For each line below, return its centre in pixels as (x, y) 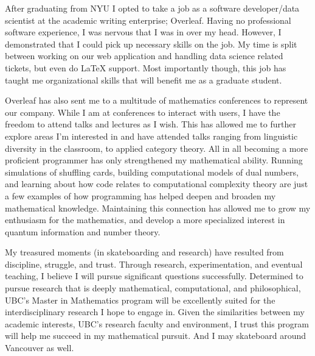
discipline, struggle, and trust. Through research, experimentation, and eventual (154, 264)
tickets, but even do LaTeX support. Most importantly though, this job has (146, 67)
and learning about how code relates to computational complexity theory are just (157, 184)
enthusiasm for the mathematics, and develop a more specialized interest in (145, 220)
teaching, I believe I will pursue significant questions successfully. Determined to (154, 276)
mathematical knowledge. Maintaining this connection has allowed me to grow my (158, 208)
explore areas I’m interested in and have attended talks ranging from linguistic (151, 136)
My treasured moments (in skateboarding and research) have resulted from (144, 252)
